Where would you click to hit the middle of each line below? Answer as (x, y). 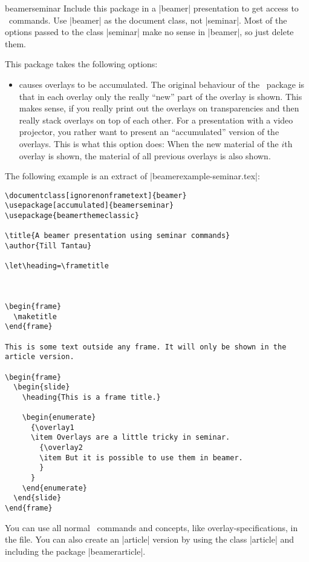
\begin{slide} (42, 387)
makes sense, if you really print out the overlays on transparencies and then (159, 108)
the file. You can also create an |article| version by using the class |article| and (150, 539)
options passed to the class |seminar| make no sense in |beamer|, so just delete (149, 32)
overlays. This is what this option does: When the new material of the (149, 143)
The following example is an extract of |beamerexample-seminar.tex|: (132, 176)
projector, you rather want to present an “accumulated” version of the (149, 132)
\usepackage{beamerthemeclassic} (72, 216)
